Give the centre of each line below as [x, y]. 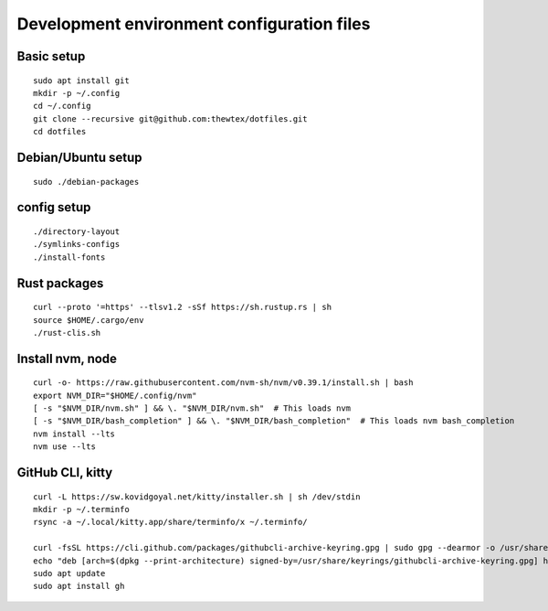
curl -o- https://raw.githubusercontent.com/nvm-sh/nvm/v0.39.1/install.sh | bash [223, 383]
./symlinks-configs [77, 244]
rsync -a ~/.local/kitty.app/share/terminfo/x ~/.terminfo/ [170, 522]
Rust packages [60, 283]
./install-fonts [69, 257]
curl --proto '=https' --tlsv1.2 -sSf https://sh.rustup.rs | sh [183, 307]
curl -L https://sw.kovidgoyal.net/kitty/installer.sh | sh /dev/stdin [197, 497]
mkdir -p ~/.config [77, 93]
